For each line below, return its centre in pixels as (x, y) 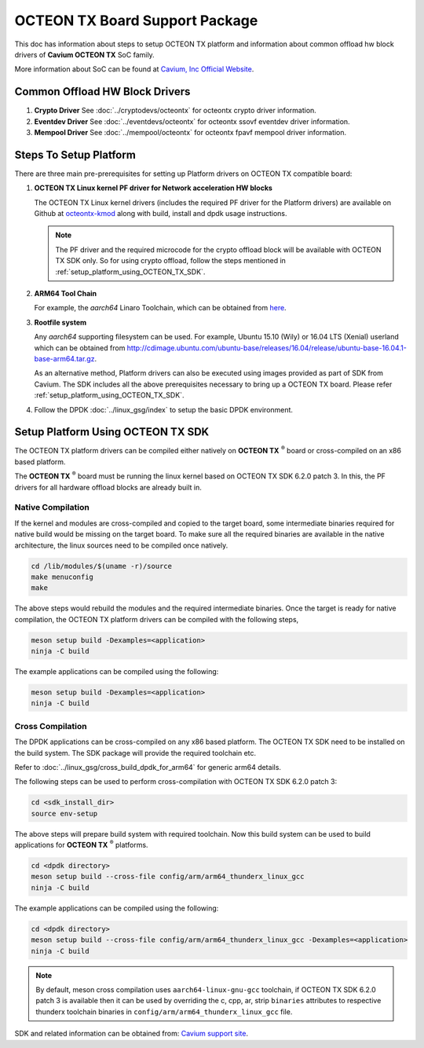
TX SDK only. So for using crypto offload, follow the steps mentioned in (171, 261)
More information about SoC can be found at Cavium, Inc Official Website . (134, 69)
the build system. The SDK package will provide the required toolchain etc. (135, 753)
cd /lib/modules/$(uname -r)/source (102, 566)
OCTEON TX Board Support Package (136, 20)
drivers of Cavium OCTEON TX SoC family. (84, 54)
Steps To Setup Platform (75, 154)
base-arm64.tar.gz (64, 359)
